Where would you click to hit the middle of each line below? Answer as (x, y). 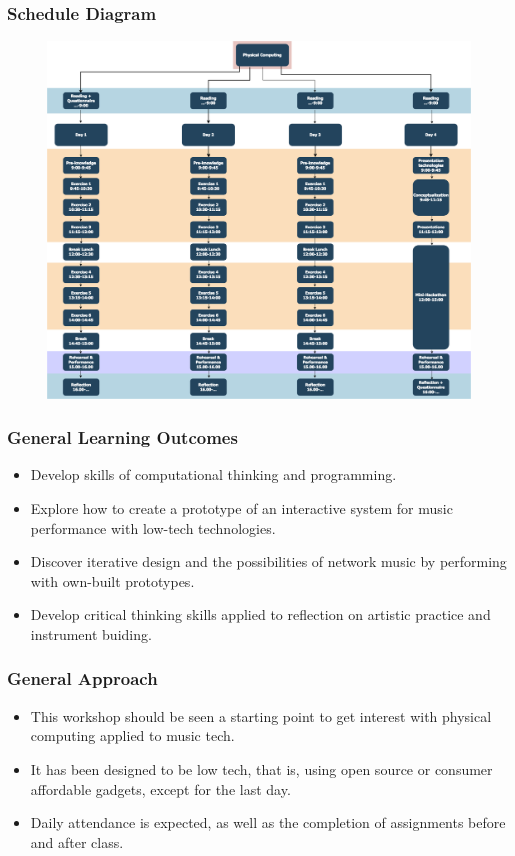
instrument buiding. (91, 633)
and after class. (77, 841)
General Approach (82, 678)
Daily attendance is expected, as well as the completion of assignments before (268, 822)
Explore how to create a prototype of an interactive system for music (241, 507)
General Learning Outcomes (122, 437)
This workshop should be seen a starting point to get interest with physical (261, 715)
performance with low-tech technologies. (153, 527)
